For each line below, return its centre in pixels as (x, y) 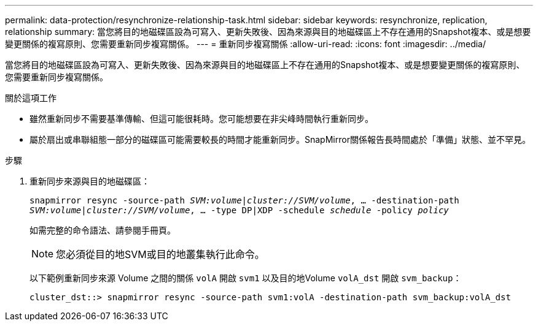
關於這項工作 (31, 98)
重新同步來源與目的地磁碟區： (90, 181)
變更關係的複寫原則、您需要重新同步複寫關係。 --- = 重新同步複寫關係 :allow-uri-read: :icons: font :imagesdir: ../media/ (246, 44)
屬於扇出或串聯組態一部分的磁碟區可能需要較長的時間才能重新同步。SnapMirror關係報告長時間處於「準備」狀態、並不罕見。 (280, 139)
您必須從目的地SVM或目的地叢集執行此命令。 (160, 254)
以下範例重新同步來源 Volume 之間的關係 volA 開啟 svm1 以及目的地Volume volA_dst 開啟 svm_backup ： (246, 278)
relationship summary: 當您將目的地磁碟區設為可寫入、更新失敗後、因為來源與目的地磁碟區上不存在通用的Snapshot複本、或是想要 (268, 32)
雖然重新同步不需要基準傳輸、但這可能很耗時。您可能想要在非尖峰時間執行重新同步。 (201, 119)
